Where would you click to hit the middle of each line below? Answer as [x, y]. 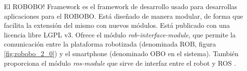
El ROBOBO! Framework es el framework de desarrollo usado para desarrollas [121, 6]
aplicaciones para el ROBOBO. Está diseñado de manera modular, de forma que [123, 16]
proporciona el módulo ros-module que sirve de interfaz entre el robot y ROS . [120, 63]
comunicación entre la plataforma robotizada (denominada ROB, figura [110, 44]
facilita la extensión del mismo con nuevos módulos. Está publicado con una [117, 25]
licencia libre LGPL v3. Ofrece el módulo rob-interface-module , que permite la [120, 34]
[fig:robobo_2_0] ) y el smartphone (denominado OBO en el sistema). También [121, 53]
